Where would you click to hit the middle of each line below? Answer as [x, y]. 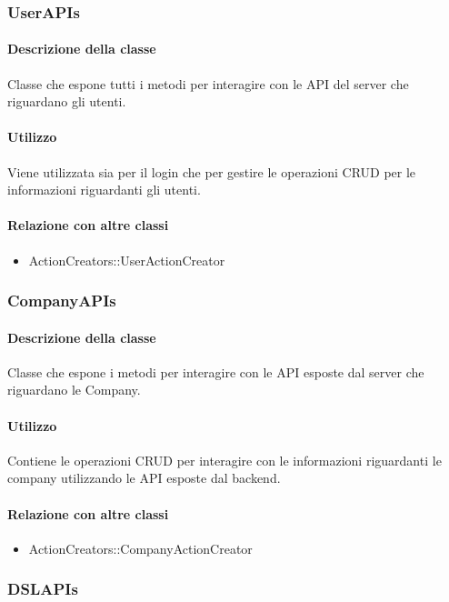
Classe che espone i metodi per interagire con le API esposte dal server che [216, 371]
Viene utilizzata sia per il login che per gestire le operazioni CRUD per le [212, 171]
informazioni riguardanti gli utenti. [104, 190]
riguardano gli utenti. [67, 101]
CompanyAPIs [62, 301]
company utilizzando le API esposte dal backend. [144, 478]
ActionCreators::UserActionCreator [127, 260]
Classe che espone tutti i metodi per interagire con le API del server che [208, 83]
